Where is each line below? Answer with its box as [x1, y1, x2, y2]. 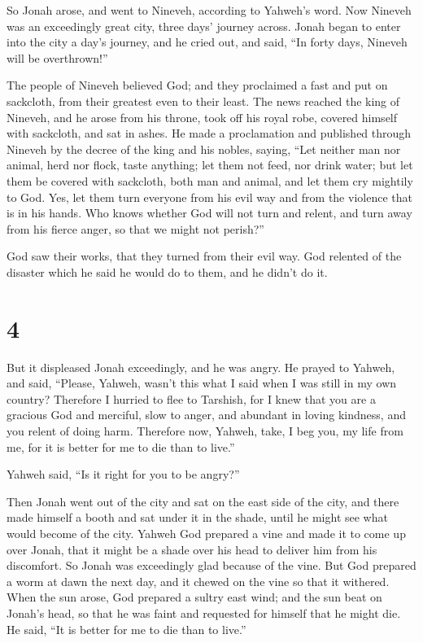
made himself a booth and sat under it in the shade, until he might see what [7, 509, 388, 526]
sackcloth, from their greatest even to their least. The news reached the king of [7, 92, 400, 109]
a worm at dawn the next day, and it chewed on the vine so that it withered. [7, 572, 390, 589]
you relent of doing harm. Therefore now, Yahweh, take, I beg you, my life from [7, 422, 403, 439]
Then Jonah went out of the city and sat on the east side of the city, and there [7, 492, 399, 510]
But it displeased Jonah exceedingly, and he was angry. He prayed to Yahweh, [7, 358, 395, 375]
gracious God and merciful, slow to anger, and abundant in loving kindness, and [7, 406, 406, 423]
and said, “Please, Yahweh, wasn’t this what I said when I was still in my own [7, 374, 397, 391]
